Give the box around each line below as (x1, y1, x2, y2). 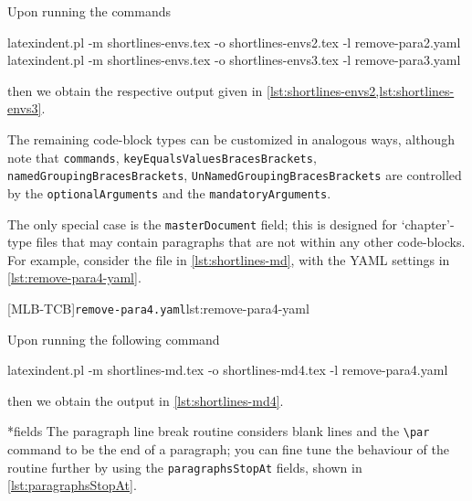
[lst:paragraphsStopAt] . (7, 475, 137, 495)
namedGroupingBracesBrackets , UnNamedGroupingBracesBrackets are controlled (7, 165, 462, 185)
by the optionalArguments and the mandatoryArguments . (7, 183, 331, 202)
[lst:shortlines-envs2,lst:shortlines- (267, 80, 455, 100)
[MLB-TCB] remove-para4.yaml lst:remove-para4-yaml (7, 298, 309, 317)
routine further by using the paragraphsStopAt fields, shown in (7, 457, 362, 476)
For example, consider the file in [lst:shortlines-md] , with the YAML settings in (7, 250, 450, 269)
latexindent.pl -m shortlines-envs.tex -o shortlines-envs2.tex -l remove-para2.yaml (7, 32, 461, 51)
